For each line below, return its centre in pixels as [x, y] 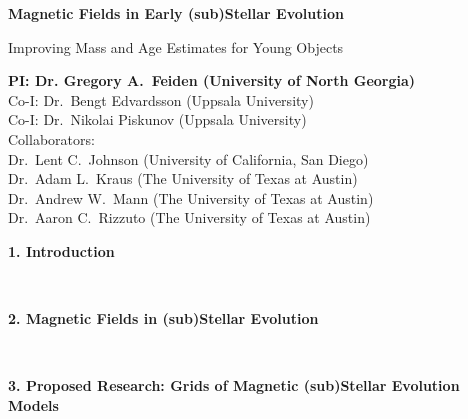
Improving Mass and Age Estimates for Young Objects [176, 46]
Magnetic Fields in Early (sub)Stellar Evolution [176, 13]
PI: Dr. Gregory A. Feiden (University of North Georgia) [212, 80]
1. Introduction [61, 250]
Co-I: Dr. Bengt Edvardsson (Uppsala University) [161, 99]
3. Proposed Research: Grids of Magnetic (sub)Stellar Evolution [234, 385]
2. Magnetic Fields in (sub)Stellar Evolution [163, 318]
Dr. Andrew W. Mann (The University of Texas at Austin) [191, 197]
